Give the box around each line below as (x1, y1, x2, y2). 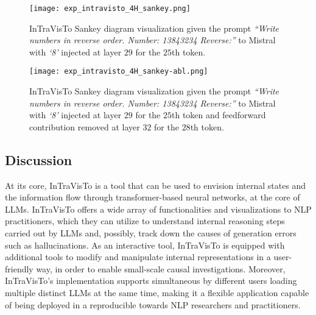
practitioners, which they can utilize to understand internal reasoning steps (5, 214, 285, 227)
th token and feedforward (172, 108, 266, 121)
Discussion (5, 150, 72, 169)
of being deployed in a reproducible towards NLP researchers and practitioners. (5, 298, 301, 311)
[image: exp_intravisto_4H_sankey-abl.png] (29, 67, 208, 76)
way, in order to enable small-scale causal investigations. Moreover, (36, 262, 286, 275)
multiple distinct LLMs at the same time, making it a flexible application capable (5, 286, 309, 299)
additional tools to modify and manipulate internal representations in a (5, 250, 271, 263)
